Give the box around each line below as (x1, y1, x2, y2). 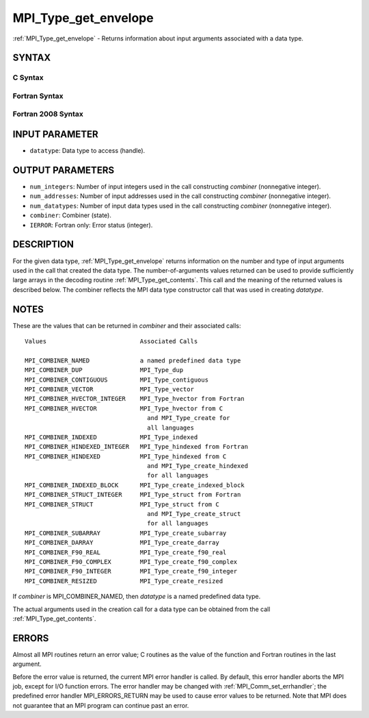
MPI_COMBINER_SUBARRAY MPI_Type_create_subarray (25, 529, 227, 537)
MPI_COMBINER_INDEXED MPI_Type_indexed (25, 433, 198, 441)
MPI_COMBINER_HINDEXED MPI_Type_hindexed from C (25, 452, 227, 460)
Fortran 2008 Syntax (12, 110, 83, 119)
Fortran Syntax (12, 91, 64, 101)
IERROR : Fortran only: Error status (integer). (29, 221, 153, 229)
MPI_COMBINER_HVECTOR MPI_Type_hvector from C (25, 404, 223, 412)
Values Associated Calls (25, 338, 198, 345)
